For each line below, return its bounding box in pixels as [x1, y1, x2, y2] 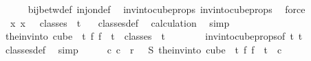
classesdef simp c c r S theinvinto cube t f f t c [5, 42, 282, 56]
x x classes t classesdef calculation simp [10, 15, 230, 29]
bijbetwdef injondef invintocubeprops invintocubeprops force [28, 2, 305, 16]
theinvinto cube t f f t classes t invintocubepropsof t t [5, 29, 303, 43]
